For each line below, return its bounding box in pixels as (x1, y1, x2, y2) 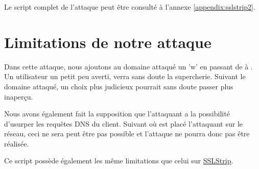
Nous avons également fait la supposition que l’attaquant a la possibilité (4, 108, 230, 119)
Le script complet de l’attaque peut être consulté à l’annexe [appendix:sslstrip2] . (4, 2, 255, 12)
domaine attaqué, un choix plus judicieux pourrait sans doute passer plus (4, 81, 233, 91)
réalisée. (4, 138, 29, 149)
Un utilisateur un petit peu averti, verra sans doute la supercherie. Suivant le (4, 71, 246, 82)
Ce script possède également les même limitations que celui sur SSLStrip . (4, 155, 233, 166)
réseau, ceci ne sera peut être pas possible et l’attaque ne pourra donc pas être (4, 128, 250, 139)
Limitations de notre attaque (4, 31, 211, 52)
